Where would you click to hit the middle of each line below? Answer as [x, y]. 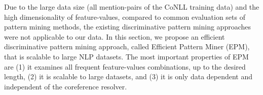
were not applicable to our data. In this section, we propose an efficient [115, 36]
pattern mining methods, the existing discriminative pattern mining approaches [128, 27]
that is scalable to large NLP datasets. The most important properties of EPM [126, 56]
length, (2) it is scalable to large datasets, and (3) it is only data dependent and [128, 76]
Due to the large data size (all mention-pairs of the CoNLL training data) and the [132, 7]
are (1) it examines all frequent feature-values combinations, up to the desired [125, 66]
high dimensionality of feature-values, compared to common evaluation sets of [125, 17]
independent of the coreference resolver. [66, 86]
